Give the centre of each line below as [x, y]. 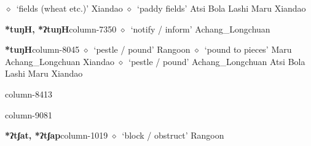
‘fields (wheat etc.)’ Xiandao [69, 8]
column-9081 [29, 114]
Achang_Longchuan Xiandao [60, 61]
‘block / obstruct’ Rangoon [173, 135]
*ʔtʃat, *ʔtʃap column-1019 [57, 135]
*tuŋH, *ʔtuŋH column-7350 [61, 29]
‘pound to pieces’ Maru [248, 49]
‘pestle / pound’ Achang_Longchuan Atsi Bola [217, 61]
